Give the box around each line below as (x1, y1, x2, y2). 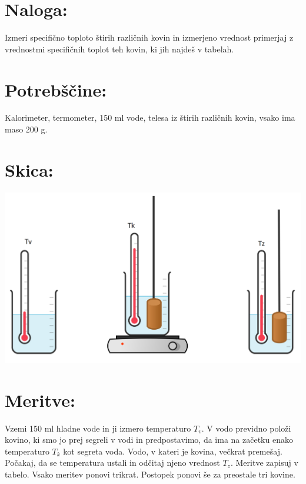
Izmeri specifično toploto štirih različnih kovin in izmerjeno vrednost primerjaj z (5, 31, 294, 44)
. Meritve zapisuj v (230, 456, 298, 469)
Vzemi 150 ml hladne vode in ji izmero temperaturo (5, 422, 191, 434)
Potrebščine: (5, 77, 107, 101)
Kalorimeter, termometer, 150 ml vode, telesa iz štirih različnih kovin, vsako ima (5, 111, 295, 124)
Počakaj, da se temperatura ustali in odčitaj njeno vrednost (5, 456, 220, 469)
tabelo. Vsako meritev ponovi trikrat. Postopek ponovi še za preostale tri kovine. (5, 468, 295, 480)
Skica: (5, 157, 54, 181)
